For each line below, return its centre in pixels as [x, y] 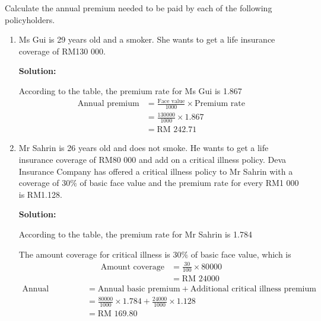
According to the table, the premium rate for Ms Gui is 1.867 [130, 90]
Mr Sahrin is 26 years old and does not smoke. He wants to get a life [144, 148]
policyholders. [30, 19]
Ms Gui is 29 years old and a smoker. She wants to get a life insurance [147, 39]
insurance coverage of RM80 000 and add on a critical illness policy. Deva [152, 159]
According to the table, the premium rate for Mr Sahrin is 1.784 [135, 234]
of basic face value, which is [241, 254]
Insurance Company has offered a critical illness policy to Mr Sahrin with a [156, 171]
